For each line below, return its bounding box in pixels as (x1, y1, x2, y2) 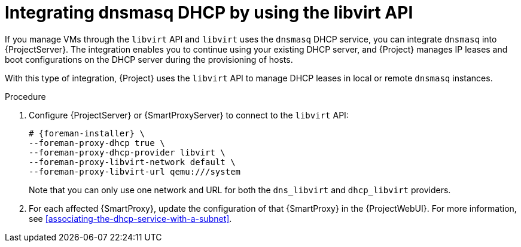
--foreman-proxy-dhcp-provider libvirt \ (29, 147, 226, 157)
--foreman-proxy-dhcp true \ (29, 138, 165, 148)
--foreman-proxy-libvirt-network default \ (29, 157, 236, 167)
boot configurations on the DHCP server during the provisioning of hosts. (5, 54, 293, 65)
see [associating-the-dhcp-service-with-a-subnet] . (29, 213, 232, 224)
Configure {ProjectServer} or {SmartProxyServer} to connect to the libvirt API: (29, 109, 349, 120)
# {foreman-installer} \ (29, 128, 145, 138)
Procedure (5, 91, 46, 102)
